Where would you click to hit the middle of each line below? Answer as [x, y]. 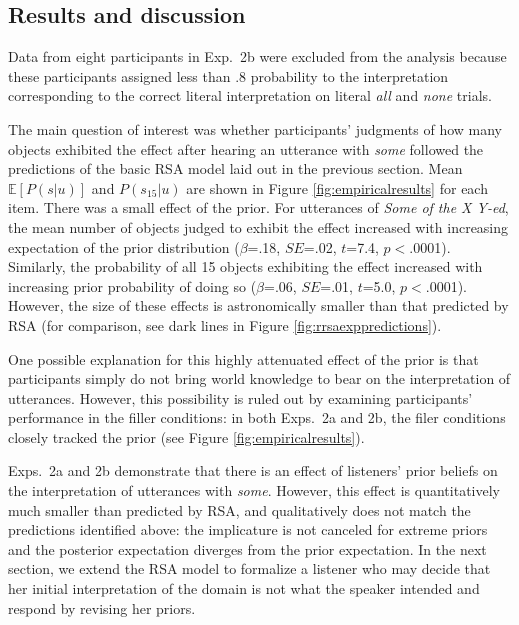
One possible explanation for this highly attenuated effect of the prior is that [243, 358]
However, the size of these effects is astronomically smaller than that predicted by [258, 305]
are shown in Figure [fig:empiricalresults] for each [337, 187]
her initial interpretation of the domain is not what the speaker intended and [244, 588]
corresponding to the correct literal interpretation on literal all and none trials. [250, 95]
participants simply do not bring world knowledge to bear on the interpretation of [259, 378]
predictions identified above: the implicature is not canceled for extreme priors [248, 529]
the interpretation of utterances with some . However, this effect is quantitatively [254, 490]
